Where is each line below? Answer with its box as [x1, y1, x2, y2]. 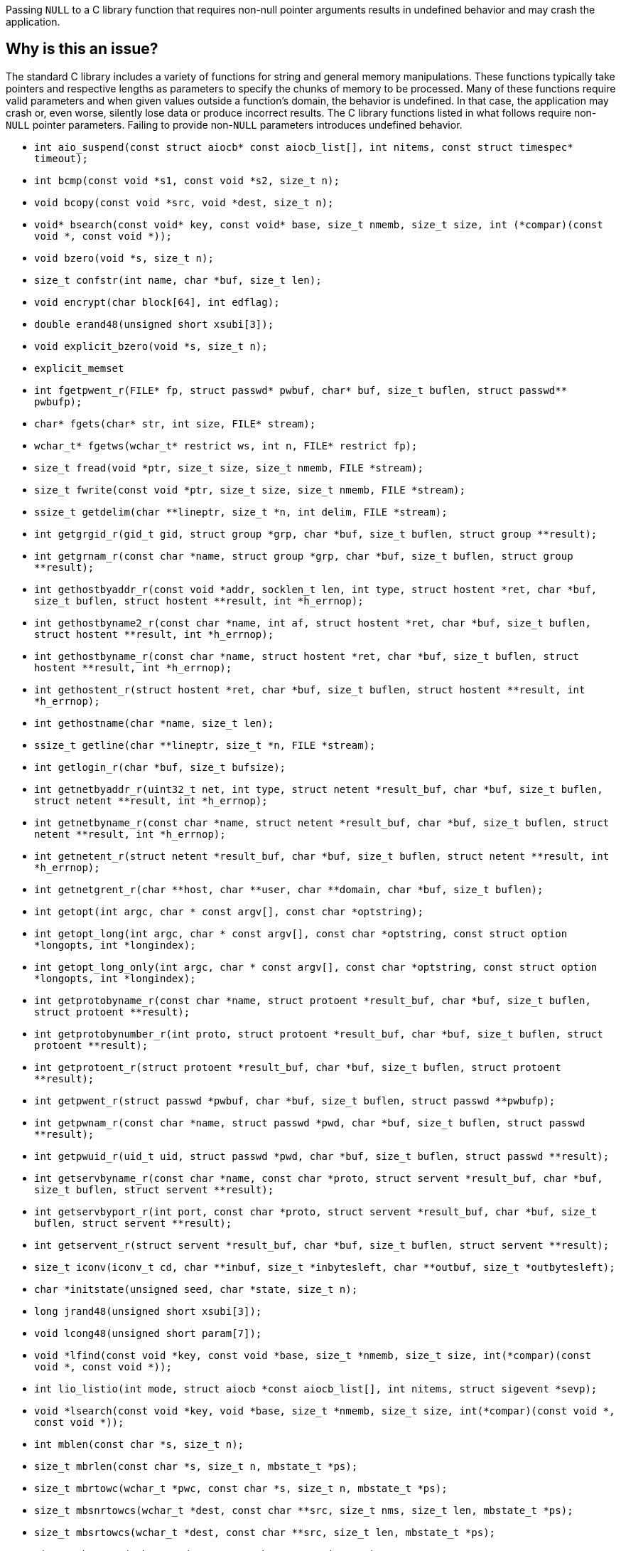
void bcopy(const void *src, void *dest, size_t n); [34, 196, 334, 208]
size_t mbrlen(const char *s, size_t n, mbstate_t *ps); [34, 1460, 358, 1472]
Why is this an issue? [6, 40, 158, 58]
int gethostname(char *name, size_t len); [34, 717, 274, 729]
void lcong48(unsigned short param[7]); [34, 1327, 262, 1339]
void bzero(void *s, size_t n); [34, 252, 214, 264]
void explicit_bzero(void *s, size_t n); [34, 340, 268, 352]
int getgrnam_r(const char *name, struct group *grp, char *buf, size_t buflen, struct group [34, 550, 573, 562]
